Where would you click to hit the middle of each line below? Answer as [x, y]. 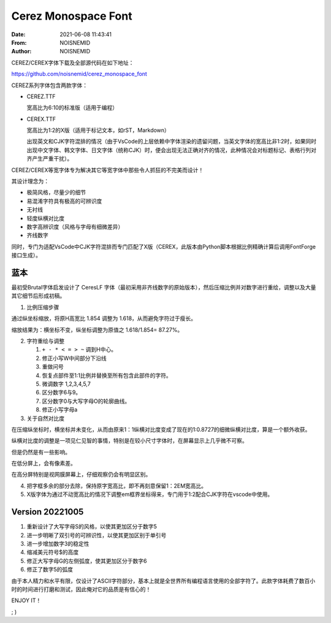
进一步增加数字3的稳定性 [58, 543]
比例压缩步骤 [43, 307]
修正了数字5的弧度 [50, 570]
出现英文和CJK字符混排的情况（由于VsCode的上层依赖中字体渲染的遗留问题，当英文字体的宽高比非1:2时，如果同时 [172, 142]
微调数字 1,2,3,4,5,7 [67, 384]
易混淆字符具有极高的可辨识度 [64, 201]
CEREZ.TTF [41, 96]
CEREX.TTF [41, 119]
